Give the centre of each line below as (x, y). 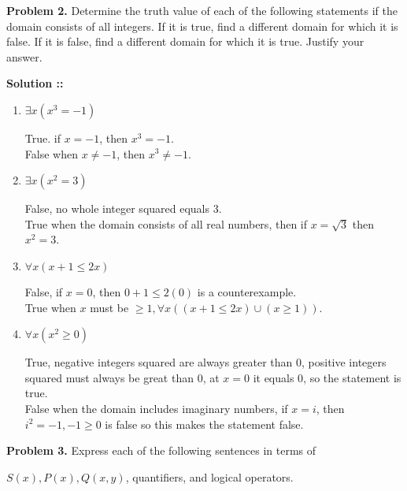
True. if (43, 138)
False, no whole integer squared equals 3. (123, 208)
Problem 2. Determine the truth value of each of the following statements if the (202, 10)
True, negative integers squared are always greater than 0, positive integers (205, 362)
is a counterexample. (247, 291)
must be (109, 307)
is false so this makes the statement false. (204, 424)
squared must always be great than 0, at (122, 377)
